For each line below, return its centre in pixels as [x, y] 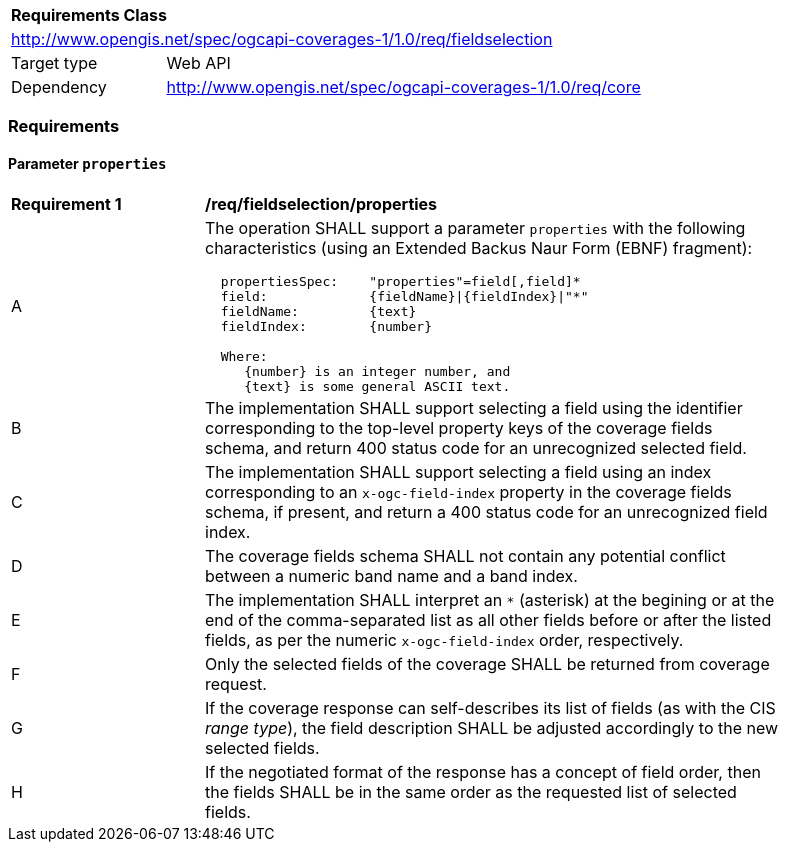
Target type [54, 63]
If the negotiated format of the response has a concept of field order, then [483, 771]
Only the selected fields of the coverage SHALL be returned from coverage [487, 663]
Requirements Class [89, 15]
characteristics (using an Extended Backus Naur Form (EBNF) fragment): [479, 247]
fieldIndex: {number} [326, 326]
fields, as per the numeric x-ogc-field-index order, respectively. [444, 639]
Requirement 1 [66, 203]
